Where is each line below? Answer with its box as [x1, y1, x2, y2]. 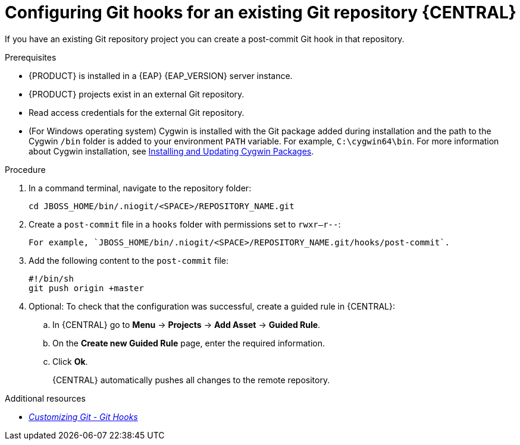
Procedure [5, 164, 46, 175]
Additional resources [5, 393, 86, 403]
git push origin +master [29, 283, 144, 293]
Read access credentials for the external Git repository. [29, 107, 245, 118]
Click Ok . [52, 356, 88, 367]
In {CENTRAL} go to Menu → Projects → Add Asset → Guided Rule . [52, 319, 321, 330]
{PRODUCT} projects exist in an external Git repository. [29, 89, 245, 99]
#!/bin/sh [29, 273, 74, 283]
